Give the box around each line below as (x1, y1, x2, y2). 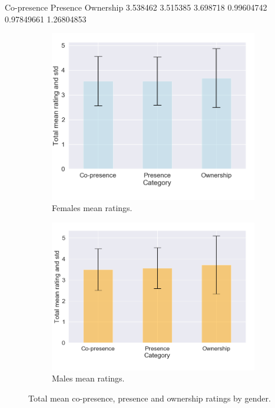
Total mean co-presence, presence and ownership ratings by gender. (28, 392, 271, 404)
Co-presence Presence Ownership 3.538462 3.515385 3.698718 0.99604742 (5, 1, 267, 13)
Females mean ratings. (52, 202, 132, 214)
